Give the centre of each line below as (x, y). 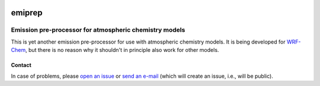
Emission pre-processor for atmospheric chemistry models (98, 30)
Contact (21, 65)
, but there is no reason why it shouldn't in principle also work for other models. (122, 50)
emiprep (27, 13)
